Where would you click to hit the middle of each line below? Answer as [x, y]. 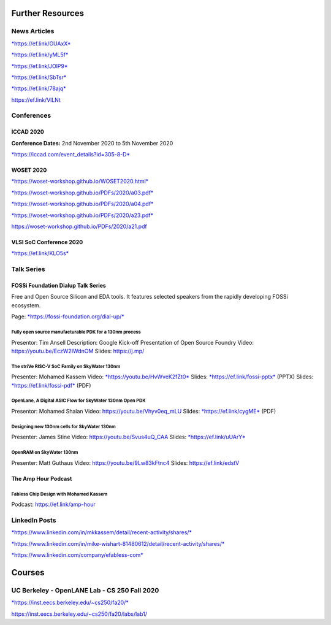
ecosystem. [26, 305]
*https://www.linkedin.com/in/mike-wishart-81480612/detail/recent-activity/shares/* [118, 543]
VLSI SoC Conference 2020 [47, 242]
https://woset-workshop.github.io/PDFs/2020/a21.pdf [79, 226]
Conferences [31, 115]
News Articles [33, 31]
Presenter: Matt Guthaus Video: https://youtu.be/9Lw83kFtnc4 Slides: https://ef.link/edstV [125, 462]
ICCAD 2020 [28, 132]
